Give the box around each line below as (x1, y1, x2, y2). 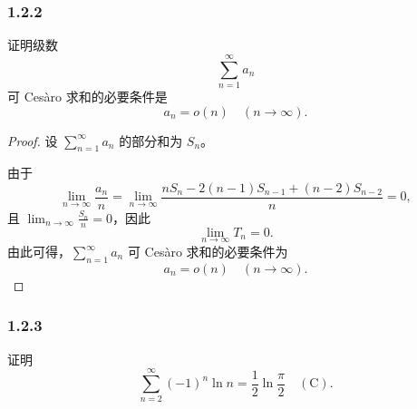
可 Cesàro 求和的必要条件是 (7, 86, 168, 105)
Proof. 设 (7, 131, 58, 150)
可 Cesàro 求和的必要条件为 (127, 242, 288, 261)
